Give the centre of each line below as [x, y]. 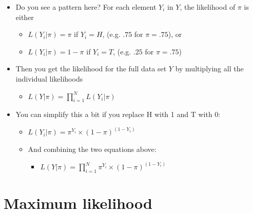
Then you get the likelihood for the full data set [91, 69]
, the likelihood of [208, 7]
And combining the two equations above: [92, 149]
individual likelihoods [49, 78]
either [25, 17]
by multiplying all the [209, 69]
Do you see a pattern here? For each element [86, 7]
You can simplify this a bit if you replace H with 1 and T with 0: [118, 114]
